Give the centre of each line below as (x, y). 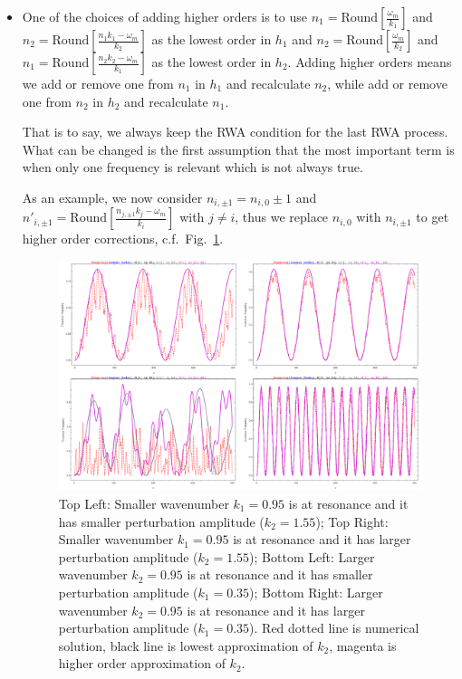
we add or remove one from (98, 83)
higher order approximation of (142, 663)
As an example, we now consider (112, 197)
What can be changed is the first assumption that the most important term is (238, 149)
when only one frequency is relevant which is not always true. (192, 167)
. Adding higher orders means (370, 62)
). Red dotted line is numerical (334, 628)
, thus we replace (282, 217)
